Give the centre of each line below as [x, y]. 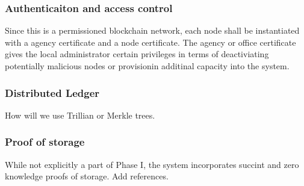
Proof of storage [45, 142]
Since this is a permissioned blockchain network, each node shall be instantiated [152, 30]
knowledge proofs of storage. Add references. [87, 176]
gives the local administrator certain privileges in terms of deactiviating [137, 54]
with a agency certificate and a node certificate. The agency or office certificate [150, 42]
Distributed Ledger [52, 92]
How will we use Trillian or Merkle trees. [80, 115]
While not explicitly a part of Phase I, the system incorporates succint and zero [152, 164]
